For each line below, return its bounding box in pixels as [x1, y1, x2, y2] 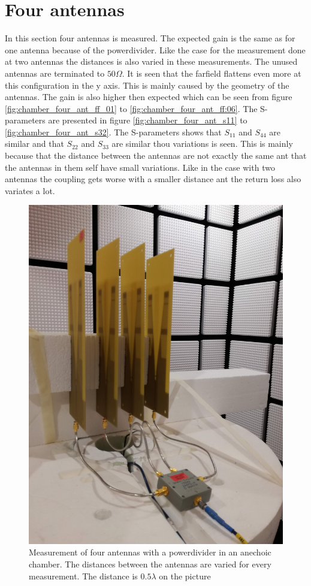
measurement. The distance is [29, 569, 138, 582]
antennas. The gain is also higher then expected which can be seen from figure [5, 90, 292, 103]
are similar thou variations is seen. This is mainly [111, 137, 293, 150]
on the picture [159, 569, 211, 582]
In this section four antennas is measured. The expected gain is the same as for [5, 32, 295, 44]
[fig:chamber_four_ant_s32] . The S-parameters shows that [5, 125, 222, 138]
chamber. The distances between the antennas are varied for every [29, 557, 271, 570]
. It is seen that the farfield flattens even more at [122, 67, 301, 79]
